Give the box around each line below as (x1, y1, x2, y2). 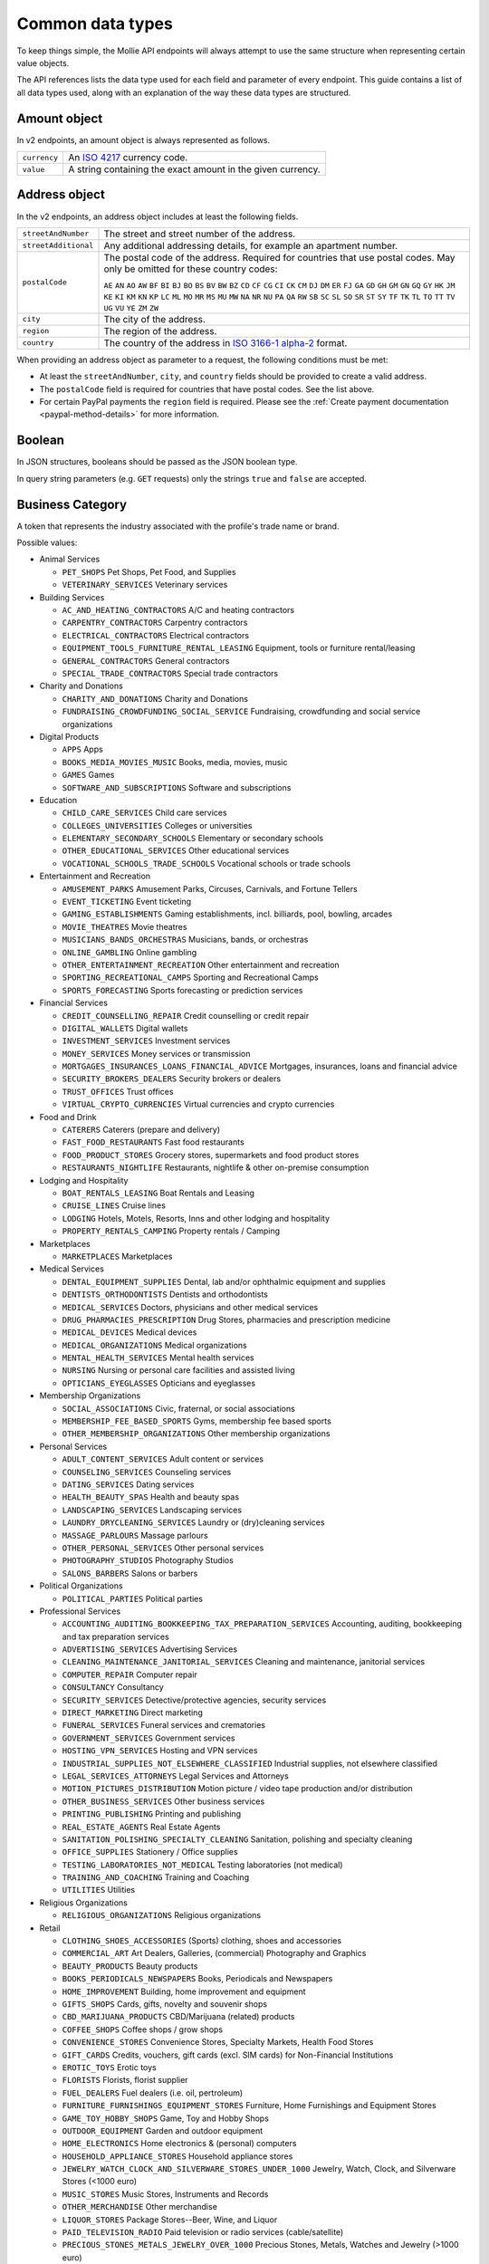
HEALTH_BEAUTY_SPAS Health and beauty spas (62, 1492, 240, 1502)
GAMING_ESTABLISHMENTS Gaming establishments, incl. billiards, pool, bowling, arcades (62, 908, 393, 919)
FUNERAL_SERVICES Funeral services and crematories (62, 1720, 266, 1731)
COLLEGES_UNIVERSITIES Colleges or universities (62, 820, 253, 830)
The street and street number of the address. (103, 227, 296, 240)
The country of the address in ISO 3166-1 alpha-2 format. (103, 336, 348, 349)
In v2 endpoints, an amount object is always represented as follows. (16, 134, 271, 145)
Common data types (16, 14, 174, 34)
